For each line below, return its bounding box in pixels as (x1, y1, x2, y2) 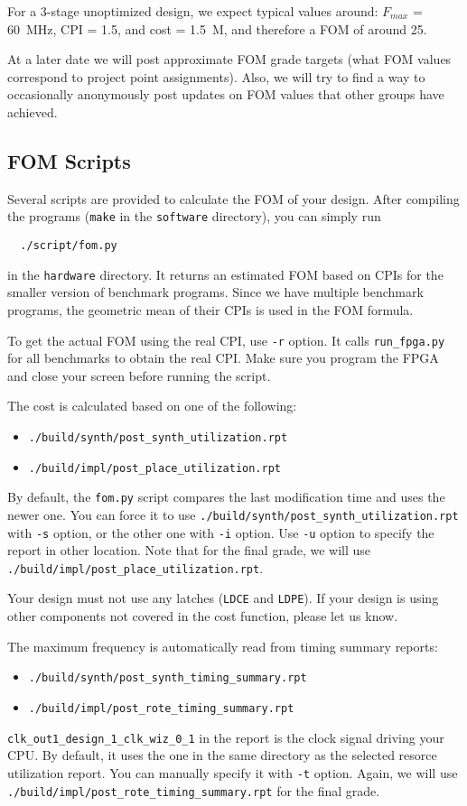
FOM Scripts (7, 146, 131, 174)
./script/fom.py (20, 239, 117, 253)
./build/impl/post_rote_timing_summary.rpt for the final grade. (7, 781, 380, 800)
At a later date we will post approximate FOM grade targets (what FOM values (7, 50, 452, 69)
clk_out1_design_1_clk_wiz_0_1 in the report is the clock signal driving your (7, 727, 444, 746)
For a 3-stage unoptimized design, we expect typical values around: (7, 2, 378, 20)
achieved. (7, 102, 58, 121)
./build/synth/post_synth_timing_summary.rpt (28, 672, 307, 685)
